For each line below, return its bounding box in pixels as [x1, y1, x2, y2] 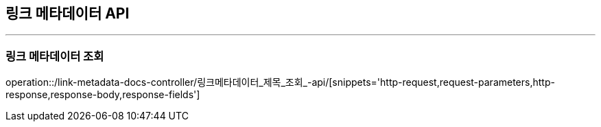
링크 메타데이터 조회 [5, 49, 104, 63]
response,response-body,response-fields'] [5, 89, 200, 101]
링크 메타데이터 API [5, 5, 130, 22]
